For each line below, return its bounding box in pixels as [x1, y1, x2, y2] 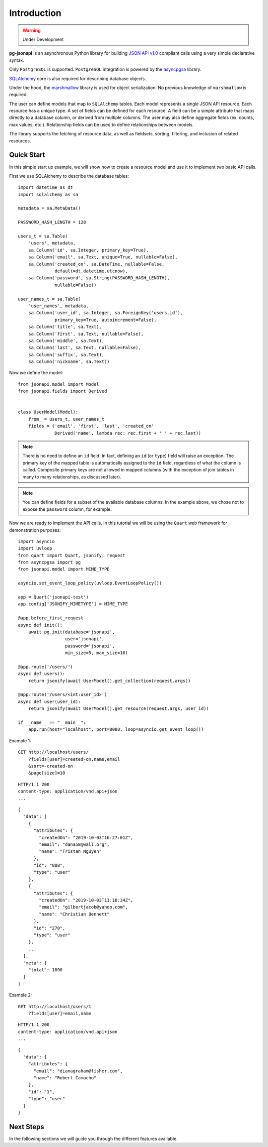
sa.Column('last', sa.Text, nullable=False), [28, 345, 141, 350]
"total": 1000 [28, 967, 63, 973]
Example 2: [9, 992, 32, 998]
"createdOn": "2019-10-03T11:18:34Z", [39, 898, 134, 903]
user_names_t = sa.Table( [18, 296, 81, 302]
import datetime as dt [18, 185, 73, 190]
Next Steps [9, 1123, 44, 1131]
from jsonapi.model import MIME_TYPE [18, 567, 110, 572]
